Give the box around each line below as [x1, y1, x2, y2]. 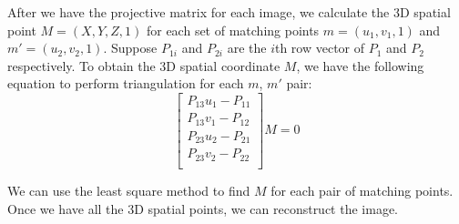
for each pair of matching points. [270, 180, 454, 199]
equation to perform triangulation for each [7, 74, 244, 93]
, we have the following [296, 56, 424, 75]
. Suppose [103, 38, 158, 57]
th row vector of [274, 38, 365, 57]
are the [227, 38, 267, 57]
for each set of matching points [146, 20, 320, 39]
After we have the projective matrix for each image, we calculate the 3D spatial [7, 3, 451, 21]
